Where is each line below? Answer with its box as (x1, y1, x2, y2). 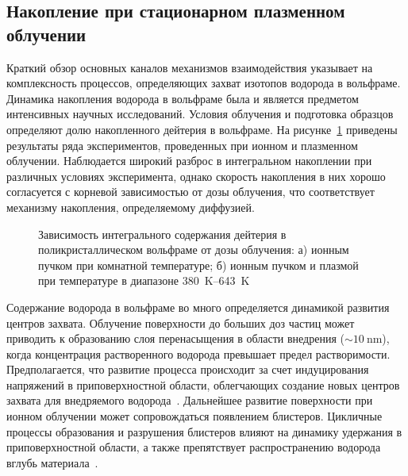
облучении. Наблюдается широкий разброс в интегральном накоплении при (6, 152, 372, 169)
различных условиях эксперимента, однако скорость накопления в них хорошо (6, 167, 386, 184)
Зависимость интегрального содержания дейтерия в (38, 225, 287, 242)
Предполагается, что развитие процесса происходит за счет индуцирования (6, 361, 369, 378)
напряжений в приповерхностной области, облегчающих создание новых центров (6, 376, 400, 393)
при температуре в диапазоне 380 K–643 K (38, 272, 250, 289)
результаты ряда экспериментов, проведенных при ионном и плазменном (6, 136, 358, 153)
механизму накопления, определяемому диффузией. (6, 198, 255, 215)
